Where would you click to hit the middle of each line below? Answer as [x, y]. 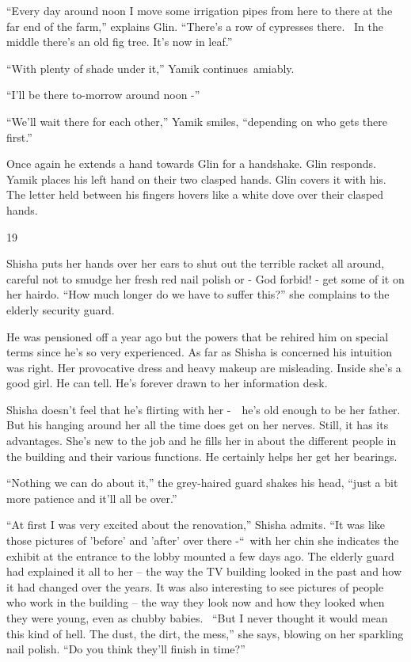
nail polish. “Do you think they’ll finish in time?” [126, 649]
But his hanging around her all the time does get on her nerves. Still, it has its [198, 425]
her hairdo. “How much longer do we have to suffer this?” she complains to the [198, 294]
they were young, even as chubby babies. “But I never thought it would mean [197, 618]
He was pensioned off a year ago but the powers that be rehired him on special [198, 336]
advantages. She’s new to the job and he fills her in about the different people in [202, 441]
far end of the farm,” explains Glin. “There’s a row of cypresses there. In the [195, 26]
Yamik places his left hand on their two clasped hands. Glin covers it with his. [196, 179]
